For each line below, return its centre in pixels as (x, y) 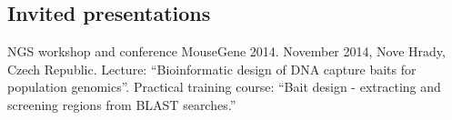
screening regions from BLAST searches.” (122, 104)
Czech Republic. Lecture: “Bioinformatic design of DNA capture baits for (212, 69)
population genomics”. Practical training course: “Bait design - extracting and (224, 87)
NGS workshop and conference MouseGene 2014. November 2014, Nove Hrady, (226, 51)
